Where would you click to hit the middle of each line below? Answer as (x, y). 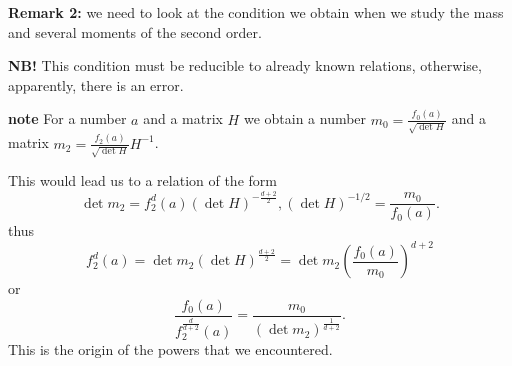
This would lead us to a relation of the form (142, 180)
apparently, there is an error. (96, 84)
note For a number (67, 118)
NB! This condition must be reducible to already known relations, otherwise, (245, 65)
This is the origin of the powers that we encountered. (170, 349)
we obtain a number (305, 118)
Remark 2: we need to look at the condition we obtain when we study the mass (256, 12)
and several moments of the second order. (135, 31)
